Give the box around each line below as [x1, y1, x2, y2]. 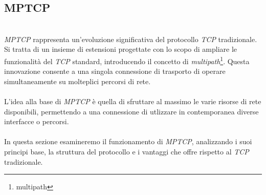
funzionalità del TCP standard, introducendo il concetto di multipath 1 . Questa [4, 54, 250, 66]
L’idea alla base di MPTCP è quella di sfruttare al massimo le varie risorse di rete [4, 96, 261, 107]
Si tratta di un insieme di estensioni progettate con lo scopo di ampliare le [4, 44, 237, 54]
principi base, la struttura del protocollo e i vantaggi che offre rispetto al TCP [4, 146, 249, 157]
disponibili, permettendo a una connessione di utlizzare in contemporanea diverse [4, 106, 259, 116]
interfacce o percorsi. [4, 116, 69, 127]
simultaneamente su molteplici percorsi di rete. [4, 75, 151, 86]
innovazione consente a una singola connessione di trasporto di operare [4, 66, 226, 76]
